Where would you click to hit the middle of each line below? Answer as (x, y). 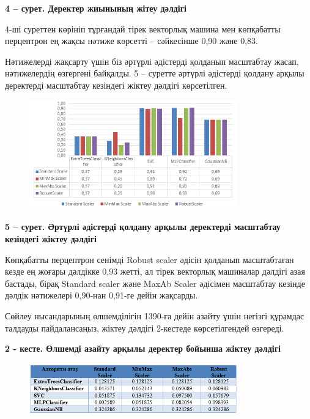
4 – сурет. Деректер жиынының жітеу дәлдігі (96, 8)
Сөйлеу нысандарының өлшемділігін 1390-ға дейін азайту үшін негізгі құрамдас (155, 315)
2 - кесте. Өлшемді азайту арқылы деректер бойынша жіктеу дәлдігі (143, 348)
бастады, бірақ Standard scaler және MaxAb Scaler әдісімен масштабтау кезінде (155, 283)
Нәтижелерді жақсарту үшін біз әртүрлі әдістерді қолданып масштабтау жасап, (152, 61)
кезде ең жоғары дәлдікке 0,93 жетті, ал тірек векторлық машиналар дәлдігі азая (155, 271)
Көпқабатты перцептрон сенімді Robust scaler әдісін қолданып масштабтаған (149, 259)
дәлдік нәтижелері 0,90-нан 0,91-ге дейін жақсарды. (101, 295)
